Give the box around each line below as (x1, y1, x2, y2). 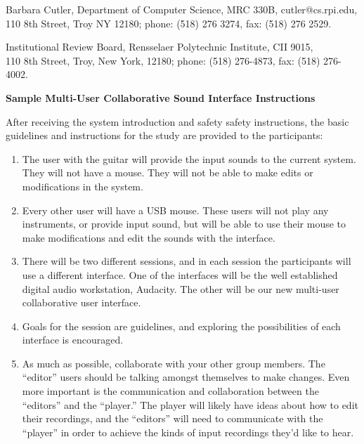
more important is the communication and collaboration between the (22, 384, 319, 398)
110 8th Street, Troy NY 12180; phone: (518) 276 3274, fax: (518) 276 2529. (6, 15, 332, 30)
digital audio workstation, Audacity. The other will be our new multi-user (22, 281, 339, 296)
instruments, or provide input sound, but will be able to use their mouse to (22, 216, 346, 231)
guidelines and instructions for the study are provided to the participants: (6, 128, 323, 143)
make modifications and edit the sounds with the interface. (22, 230, 275, 244)
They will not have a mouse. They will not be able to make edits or (22, 165, 313, 180)
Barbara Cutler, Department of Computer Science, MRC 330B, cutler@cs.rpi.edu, (6, 2, 358, 16)
